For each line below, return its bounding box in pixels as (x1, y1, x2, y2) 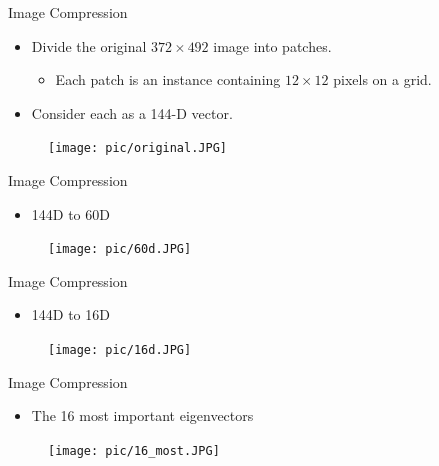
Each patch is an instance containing (55, 69, 281, 90)
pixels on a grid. (333, 69, 432, 90)
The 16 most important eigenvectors (31, 405, 254, 426)
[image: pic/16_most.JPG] (48, 443, 220, 458)
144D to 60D (31, 203, 110, 224)
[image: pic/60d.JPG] (48, 242, 192, 257)
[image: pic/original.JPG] (48, 141, 227, 156)
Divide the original (31, 35, 147, 56)
